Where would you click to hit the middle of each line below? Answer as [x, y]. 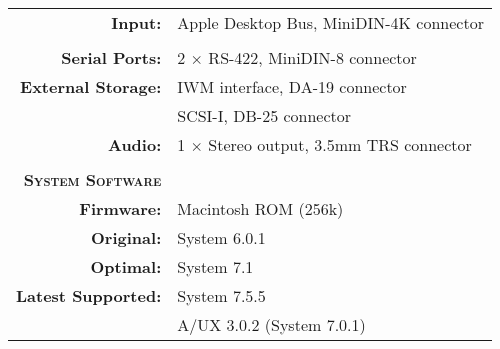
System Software [92, 179]
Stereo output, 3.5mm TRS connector [340, 144]
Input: [136, 22]
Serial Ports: [111, 57]
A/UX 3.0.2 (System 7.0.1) [271, 324]
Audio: [135, 144]
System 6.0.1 [221, 237]
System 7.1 [215, 266]
